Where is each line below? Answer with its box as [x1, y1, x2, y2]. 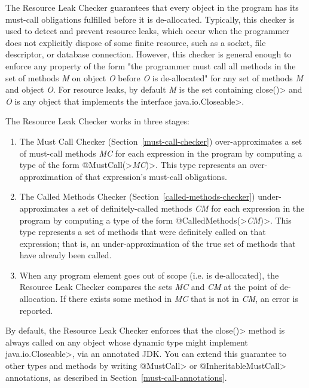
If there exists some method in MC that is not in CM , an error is [60, 292, 298, 305]
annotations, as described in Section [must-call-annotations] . [5, 371, 227, 383]
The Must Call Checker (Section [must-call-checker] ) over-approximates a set [19, 135, 302, 147]
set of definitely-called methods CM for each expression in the [78, 201, 305, 214]
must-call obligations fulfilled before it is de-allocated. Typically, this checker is [5, 13, 295, 25]
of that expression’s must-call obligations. [75, 170, 227, 182]
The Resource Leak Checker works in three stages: [5, 115, 189, 127]
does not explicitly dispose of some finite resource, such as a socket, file [5, 36, 266, 48]
